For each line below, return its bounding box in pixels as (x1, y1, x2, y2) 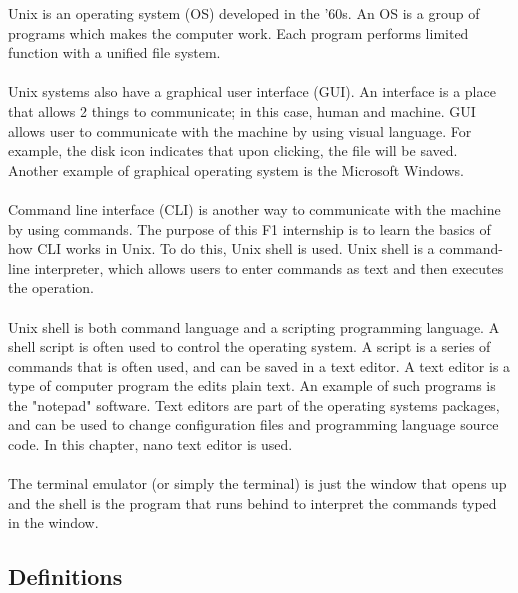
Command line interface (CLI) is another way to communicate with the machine (8, 198, 501, 219)
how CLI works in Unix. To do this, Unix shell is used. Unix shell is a (8, 238, 435, 259)
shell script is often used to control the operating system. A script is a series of (8, 336, 491, 357)
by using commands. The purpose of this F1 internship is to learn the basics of (8, 218, 491, 239)
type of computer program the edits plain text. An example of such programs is (8, 375, 496, 396)
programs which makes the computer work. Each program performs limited (8, 22, 469, 43)
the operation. (8, 277, 95, 298)
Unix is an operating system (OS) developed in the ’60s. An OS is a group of (8, 3, 480, 23)
